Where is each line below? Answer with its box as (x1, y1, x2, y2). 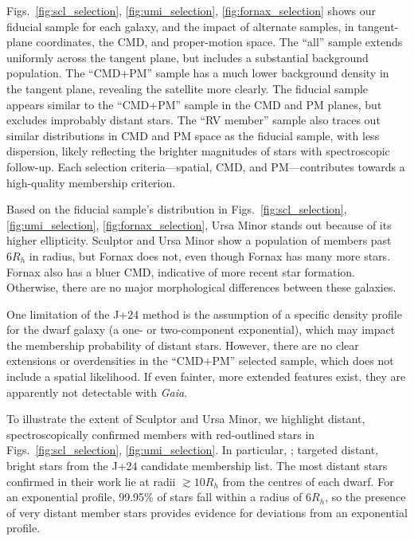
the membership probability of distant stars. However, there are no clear (6, 336, 359, 353)
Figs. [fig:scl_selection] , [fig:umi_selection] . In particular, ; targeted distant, (6, 441, 379, 458)
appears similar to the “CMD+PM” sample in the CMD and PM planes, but (6, 96, 382, 112)
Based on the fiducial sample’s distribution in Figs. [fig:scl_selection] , (6, 201, 347, 218)
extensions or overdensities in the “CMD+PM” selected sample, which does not (6, 352, 394, 369)
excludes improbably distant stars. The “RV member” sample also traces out (6, 112, 381, 128)
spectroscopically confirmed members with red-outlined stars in (6, 425, 315, 442)
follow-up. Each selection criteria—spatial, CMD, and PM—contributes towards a (6, 158, 405, 174)
